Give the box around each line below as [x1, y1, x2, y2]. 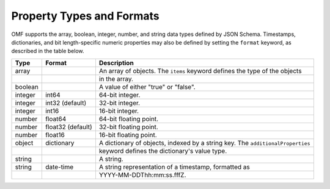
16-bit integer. [98, 107, 139, 115]
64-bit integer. [98, 90, 141, 99]
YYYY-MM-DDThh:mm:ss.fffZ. [98, 171, 186, 179]
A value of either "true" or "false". [98, 82, 196, 91]
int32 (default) [45, 98, 87, 107]
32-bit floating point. [98, 123, 158, 131]
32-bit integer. [98, 98, 141, 107]
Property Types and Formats [11, 9, 160, 23]
